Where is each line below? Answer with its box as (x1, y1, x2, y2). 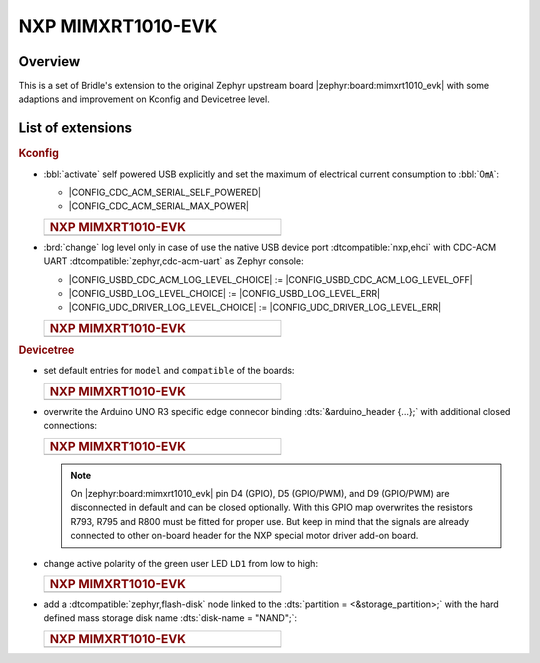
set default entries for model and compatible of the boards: (43, 365, 295, 377)
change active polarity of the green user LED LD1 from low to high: (43, 557, 319, 569)
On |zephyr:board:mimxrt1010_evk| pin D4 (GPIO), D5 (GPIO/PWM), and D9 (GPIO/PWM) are (70, 487, 450, 499)
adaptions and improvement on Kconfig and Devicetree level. (18, 93, 270, 105)
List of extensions (18, 120, 133, 137)
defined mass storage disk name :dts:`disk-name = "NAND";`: (43, 612, 298, 624)
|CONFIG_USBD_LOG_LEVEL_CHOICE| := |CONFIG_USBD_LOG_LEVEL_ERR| (68, 287, 380, 299)
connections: (43, 420, 98, 432)
